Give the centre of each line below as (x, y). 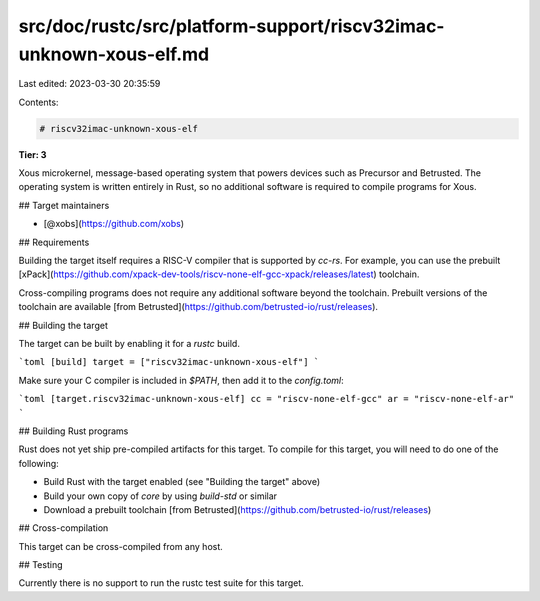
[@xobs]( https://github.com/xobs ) (114, 224)
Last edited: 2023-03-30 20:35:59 (89, 84)
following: (38, 463)
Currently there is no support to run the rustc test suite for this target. (161, 583)
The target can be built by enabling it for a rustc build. (129, 343)
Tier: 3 (32, 154)
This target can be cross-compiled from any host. (121, 546)
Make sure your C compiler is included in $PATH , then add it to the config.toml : (181, 380)
